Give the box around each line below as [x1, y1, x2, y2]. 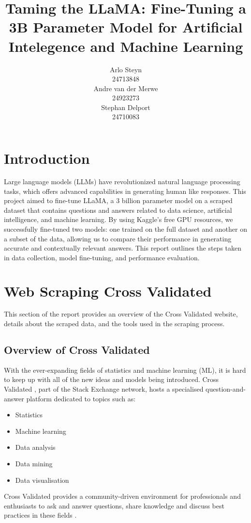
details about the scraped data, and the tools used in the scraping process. [4, 318, 225, 329]
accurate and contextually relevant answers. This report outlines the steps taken [4, 243, 242, 253]
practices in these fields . [4, 510, 77, 520]
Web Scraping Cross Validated [4, 281, 212, 301]
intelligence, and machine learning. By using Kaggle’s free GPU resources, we [4, 214, 233, 224]
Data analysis [15, 442, 56, 452]
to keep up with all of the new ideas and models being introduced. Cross [4, 374, 219, 384]
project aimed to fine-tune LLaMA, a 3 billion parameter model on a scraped [4, 195, 233, 206]
